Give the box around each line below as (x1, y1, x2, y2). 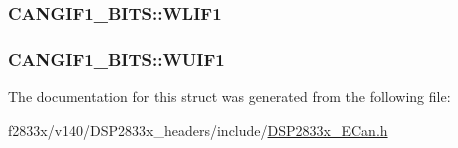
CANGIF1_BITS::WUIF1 (8, 46, 225, 71)
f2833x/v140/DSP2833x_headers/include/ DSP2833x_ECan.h (8, 119, 388, 140)
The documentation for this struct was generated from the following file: (8, 86, 451, 107)
